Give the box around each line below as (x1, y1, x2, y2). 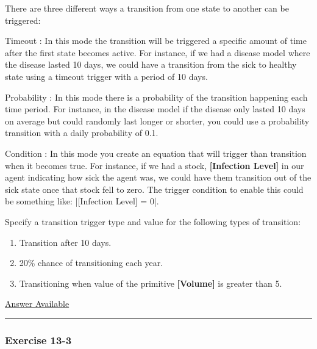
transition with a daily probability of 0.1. (5, 126, 158, 139)
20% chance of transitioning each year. (19, 256, 163, 269)
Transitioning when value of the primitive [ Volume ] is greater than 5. (19, 276, 282, 289)
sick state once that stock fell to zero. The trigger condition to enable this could (5, 182, 304, 195)
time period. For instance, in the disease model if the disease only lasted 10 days (5, 103, 305, 115)
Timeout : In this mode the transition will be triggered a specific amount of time (5, 34, 307, 47)
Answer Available (5, 297, 69, 310)
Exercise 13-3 (5, 332, 72, 347)
